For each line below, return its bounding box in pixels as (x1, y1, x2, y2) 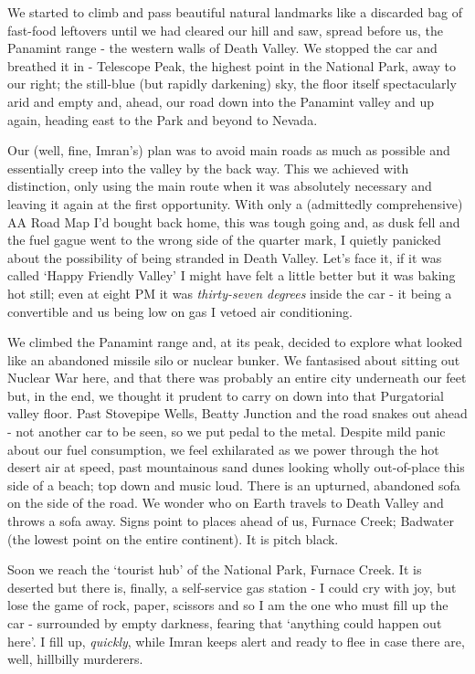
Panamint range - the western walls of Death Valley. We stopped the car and (7, 38, 438, 58)
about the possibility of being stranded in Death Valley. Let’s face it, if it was (7, 247, 442, 267)
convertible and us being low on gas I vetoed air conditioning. (7, 301, 353, 321)
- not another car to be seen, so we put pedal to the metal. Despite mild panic (7, 422, 446, 441)
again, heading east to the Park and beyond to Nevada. (7, 110, 318, 129)
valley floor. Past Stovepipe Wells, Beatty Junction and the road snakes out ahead (7, 404, 468, 423)
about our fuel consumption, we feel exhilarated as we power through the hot (7, 439, 439, 458)
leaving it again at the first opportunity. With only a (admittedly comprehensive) (7, 194, 463, 213)
